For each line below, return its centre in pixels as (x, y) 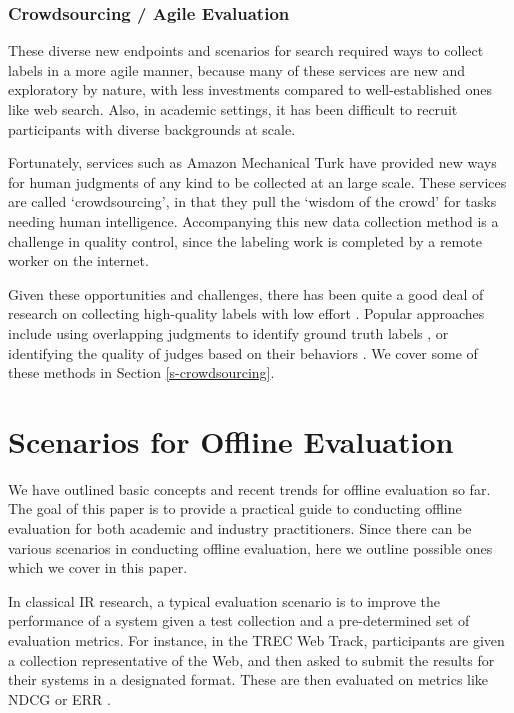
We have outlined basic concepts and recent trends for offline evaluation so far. (249, 488)
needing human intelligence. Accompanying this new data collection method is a (253, 220)
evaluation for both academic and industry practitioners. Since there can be (240, 528)
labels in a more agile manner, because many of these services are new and (237, 69)
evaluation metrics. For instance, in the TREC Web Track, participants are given (256, 640)
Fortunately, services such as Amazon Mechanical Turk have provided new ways (252, 162)
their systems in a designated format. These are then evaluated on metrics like (248, 679)
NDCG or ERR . (59, 698)
